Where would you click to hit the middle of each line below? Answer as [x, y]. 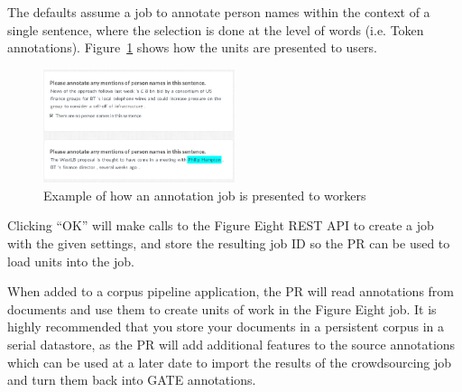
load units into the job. [71, 261]
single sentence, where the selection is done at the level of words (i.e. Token [216, 29]
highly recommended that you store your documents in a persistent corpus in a [226, 327]
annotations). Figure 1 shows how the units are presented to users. [193, 47]
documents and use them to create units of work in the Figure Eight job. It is [222, 308]
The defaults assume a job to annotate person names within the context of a [219, 12]
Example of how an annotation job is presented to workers [205, 195]
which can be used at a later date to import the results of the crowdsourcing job [230, 362]
